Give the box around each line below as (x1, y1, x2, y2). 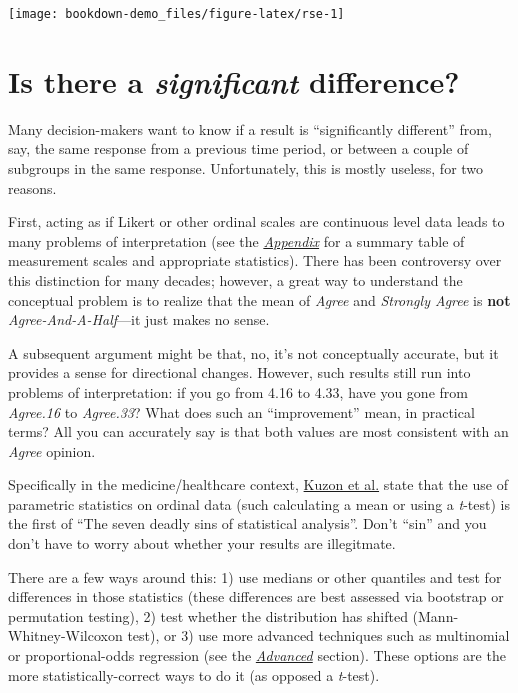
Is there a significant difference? (8, 60, 460, 102)
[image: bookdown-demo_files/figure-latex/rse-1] (8, 7, 345, 21)
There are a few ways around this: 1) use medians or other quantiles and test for (8, 566, 502, 587)
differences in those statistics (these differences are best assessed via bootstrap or (8, 586, 504, 607)
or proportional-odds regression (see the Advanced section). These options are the (8, 645, 506, 666)
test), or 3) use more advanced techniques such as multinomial (127, 625, 510, 646)
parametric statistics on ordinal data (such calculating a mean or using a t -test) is (8, 493, 510, 514)
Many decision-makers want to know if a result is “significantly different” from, (8, 118, 492, 139)
